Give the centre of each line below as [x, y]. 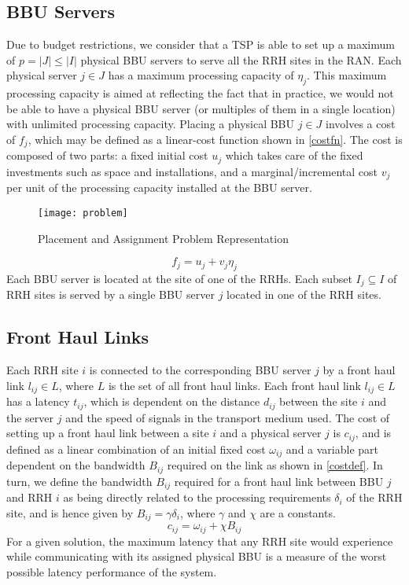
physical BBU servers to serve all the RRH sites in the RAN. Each [241, 59]
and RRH [29, 497]
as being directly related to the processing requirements [197, 497]
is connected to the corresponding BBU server [200, 370]
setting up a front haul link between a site [108, 433]
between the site [319, 401]
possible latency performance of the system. [112, 571]
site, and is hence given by [70, 512]
